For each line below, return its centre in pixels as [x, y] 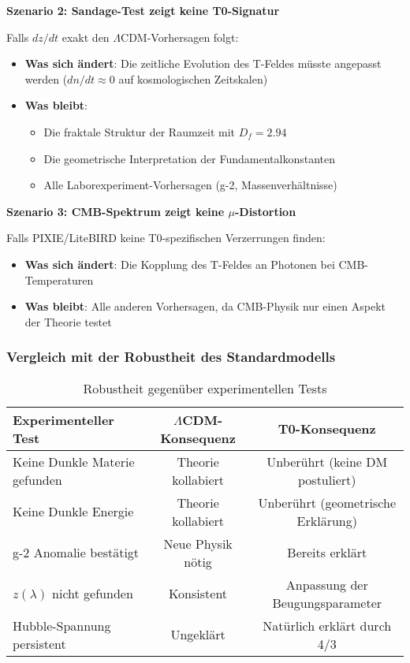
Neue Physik [198, 543]
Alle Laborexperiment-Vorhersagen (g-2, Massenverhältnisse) [190, 185]
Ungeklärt [198, 635]
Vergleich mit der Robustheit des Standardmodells [171, 357]
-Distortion [265, 211]
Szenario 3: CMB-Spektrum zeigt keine [116, 211]
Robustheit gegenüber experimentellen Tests [205, 388]
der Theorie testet [68, 321]
